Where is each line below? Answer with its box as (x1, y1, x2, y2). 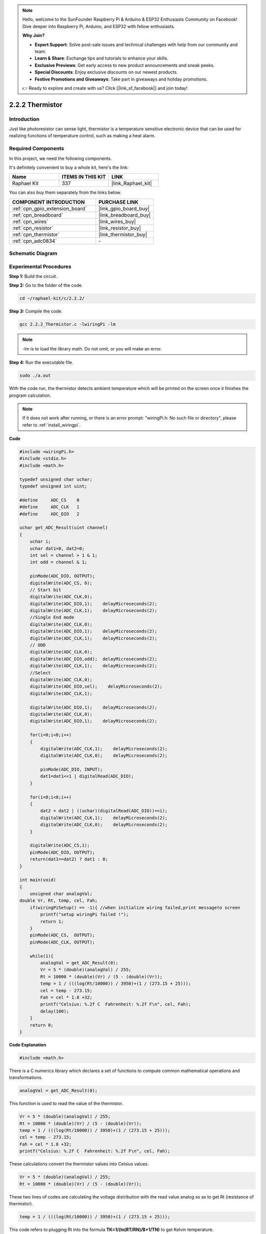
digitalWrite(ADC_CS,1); (30, 843, 90, 848)
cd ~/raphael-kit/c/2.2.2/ (19, 296, 85, 301)
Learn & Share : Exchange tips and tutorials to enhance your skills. (34, 55, 168, 61)
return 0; (30, 1022, 54, 1028)
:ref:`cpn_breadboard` (12, 211, 64, 218)
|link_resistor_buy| (99, 225, 141, 231)
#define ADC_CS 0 (19, 497, 80, 503)
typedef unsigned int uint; (19, 484, 87, 489)
